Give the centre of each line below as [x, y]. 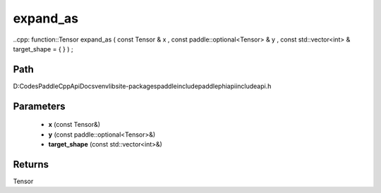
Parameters [39, 106]
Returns [31, 164]
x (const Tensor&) [74, 125]
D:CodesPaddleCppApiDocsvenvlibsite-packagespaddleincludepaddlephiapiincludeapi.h [142, 86]
